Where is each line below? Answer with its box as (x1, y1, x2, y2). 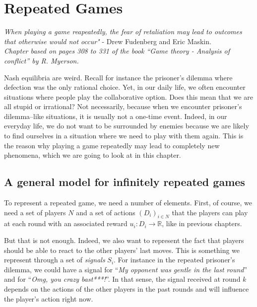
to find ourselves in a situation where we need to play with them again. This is (4, 130, 244, 141)
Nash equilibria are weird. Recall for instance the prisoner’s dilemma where (4, 72, 233, 82)
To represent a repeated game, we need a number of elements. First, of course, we (4, 197, 252, 208)
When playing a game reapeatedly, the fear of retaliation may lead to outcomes (4, 26, 242, 37)
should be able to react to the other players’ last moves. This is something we (4, 245, 240, 255)
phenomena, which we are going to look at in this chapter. (4, 150, 181, 160)
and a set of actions (76, 207, 135, 217)
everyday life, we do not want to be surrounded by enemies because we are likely (4, 121, 249, 131)
